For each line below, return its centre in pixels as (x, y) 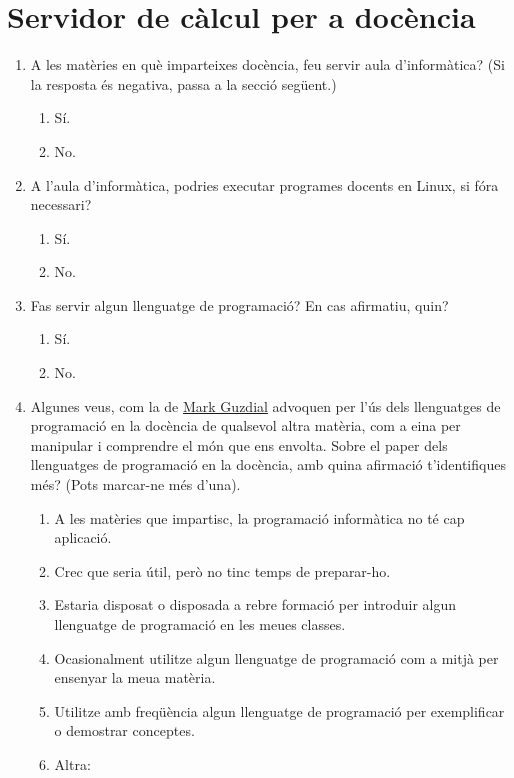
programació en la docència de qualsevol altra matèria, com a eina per (245, 425)
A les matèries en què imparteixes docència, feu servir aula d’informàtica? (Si (267, 64)
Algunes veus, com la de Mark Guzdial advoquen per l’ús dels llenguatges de (265, 405)
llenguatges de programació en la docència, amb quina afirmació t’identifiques (268, 464)
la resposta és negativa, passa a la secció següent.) (183, 83)
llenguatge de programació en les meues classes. (200, 624)
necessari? (61, 204)
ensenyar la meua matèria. (135, 677)
